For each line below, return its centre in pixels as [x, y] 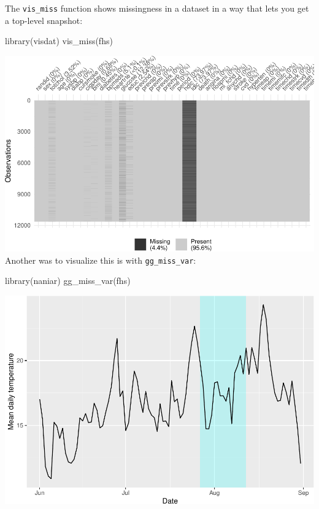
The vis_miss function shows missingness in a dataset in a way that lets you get [157, 8]
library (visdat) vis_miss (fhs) [59, 41]
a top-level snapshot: [44, 20]
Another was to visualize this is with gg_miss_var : [101, 260]
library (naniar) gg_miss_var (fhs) [68, 281]
